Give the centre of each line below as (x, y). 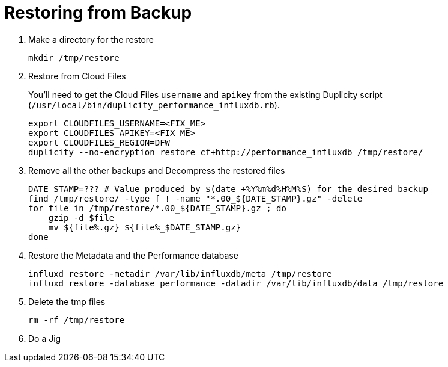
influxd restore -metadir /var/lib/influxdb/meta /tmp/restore (180, 273)
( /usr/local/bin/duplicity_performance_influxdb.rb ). (154, 105)
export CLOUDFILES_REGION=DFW (99, 142)
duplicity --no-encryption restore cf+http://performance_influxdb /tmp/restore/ (226, 152)
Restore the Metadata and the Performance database (133, 255)
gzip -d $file (81, 217)
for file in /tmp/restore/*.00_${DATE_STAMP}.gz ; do (157, 208)
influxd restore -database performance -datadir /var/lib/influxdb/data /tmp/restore (236, 283)
